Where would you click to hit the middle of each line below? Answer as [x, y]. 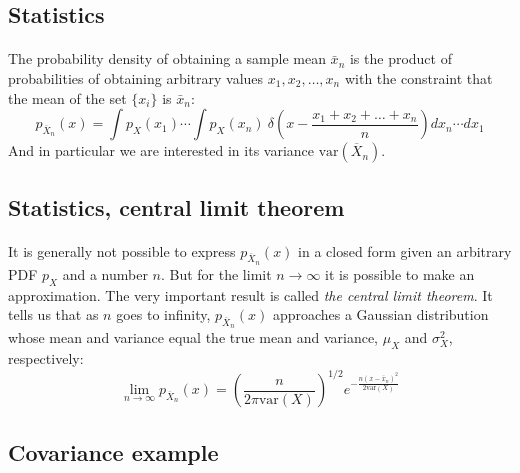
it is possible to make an [400, 273]
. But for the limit [216, 273]
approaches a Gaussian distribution [380, 314]
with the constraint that [418, 77]
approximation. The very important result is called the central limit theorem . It [250, 294]
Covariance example [113, 451]
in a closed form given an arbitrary [405, 250]
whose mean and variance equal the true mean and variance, [193, 337]
